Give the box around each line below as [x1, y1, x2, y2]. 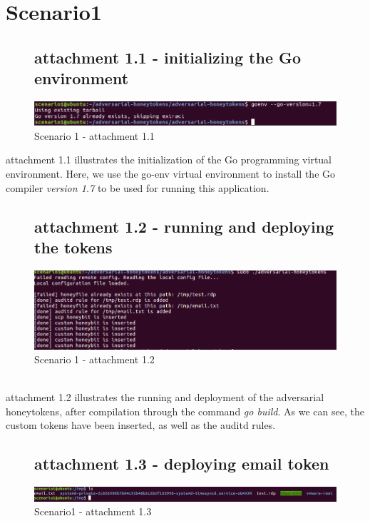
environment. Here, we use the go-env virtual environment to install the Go [6, 166, 335, 181]
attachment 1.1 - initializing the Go [34, 46, 302, 68]
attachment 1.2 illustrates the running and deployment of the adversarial [6, 390, 324, 405]
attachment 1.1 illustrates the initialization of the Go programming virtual [6, 152, 332, 167]
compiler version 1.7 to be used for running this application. [6, 180, 269, 195]
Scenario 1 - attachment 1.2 [34, 352, 155, 367]
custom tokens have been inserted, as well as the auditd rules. [6, 418, 276, 433]
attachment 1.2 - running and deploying [34, 215, 334, 237]
